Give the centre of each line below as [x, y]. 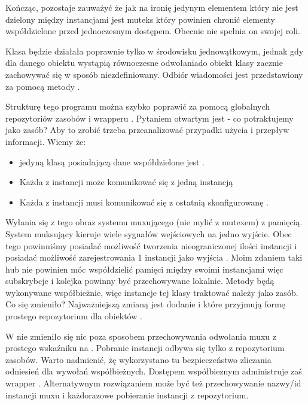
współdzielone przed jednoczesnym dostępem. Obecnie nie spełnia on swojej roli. [153, 31]
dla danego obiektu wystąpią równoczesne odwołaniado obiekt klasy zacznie [144, 63]
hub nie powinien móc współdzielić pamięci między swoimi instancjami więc [144, 269]
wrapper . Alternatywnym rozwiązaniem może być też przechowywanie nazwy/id [153, 383]
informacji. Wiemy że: [46, 141]
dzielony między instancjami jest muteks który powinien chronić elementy [141, 19]
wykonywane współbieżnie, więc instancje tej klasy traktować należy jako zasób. [152, 292]
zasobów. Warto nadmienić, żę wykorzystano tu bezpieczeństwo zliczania [138, 359]
